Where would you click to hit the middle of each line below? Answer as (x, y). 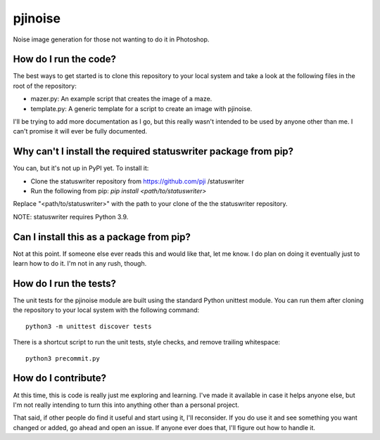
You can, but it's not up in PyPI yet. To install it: (81, 168)
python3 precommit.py (63, 358)
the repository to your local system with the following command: (106, 310)
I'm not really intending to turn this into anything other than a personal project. (126, 405)
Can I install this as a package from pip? (102, 237)
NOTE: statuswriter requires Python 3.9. (71, 216)
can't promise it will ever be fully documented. (80, 131)
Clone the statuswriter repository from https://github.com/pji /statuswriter (138, 181)
